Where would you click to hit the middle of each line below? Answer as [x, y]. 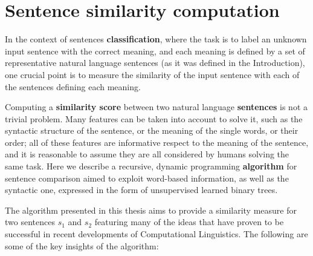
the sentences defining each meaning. [73, 86]
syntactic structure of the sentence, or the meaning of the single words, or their [152, 130]
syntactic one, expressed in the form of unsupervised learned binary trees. [141, 190]
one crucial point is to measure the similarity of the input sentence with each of [152, 74]
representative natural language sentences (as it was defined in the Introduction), [155, 63]
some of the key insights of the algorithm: [82, 245]
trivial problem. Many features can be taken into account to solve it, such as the [154, 118]
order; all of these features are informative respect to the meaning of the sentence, [157, 142]
